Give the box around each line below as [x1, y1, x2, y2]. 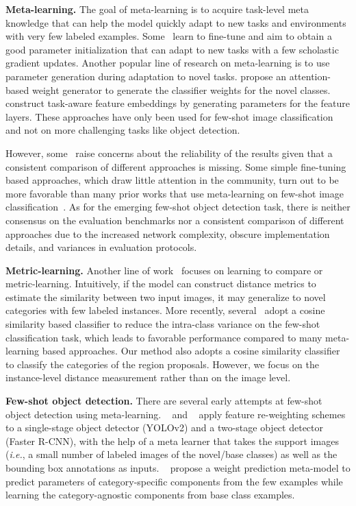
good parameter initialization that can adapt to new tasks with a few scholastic [5, 42, 339, 56]
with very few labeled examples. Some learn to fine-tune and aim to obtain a [5, 29, 332, 43]
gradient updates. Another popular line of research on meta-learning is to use [5, 56, 330, 70]
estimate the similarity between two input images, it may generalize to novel [5, 289, 326, 304]
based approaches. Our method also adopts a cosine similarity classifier [42, 344, 340, 358]
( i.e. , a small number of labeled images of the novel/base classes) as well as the [5, 447, 338, 461]
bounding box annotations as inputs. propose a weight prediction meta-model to [5, 461, 351, 474]
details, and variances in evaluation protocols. [5, 240, 197, 254]
